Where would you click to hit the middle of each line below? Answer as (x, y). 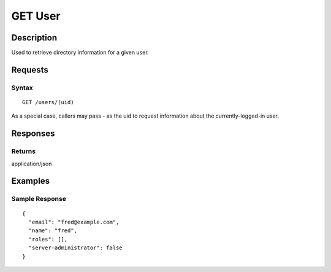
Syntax (22, 88)
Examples (31, 181)
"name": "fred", (53, 231)
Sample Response (39, 199)
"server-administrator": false (75, 248)
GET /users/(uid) (48, 102)
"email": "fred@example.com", (74, 222)
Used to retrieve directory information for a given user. (80, 53)
